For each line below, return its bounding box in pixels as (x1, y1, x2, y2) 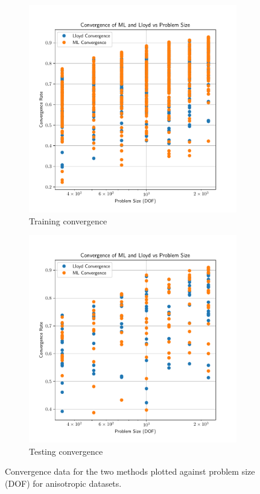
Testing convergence (29, 445, 103, 457)
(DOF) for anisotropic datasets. (5, 477, 122, 489)
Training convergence (29, 214, 107, 227)
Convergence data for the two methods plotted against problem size (5, 465, 255, 478)
